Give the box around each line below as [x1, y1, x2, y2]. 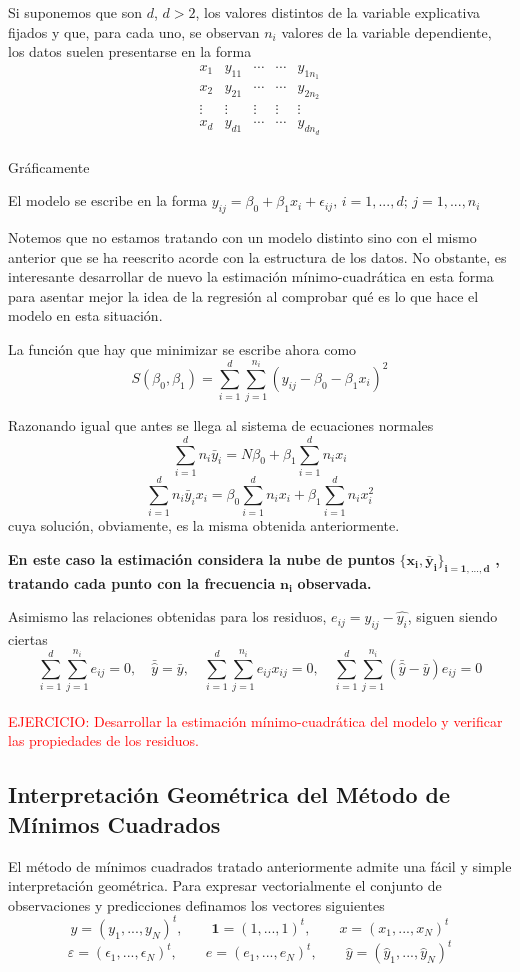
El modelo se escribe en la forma [8, 190, 208, 211]
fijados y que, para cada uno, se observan [8, 21, 260, 42]
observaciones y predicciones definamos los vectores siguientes [8, 894, 385, 915]
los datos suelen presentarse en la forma [8, 41, 252, 62]
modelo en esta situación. [8, 305, 163, 326]
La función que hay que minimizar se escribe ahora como [8, 338, 357, 359]
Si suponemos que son [8, 2, 143, 22]
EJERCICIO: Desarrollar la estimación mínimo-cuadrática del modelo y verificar [8, 710, 503, 731]
